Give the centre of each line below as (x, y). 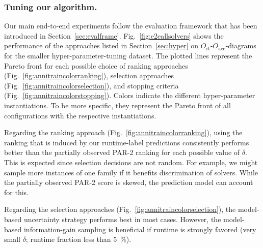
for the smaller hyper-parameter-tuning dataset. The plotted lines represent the (128, 55)
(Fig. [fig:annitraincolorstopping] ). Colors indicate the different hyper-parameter (130, 95)
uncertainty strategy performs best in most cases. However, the (122, 219)
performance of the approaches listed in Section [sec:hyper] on (101, 45)
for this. (16, 192)
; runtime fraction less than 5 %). (78, 239)
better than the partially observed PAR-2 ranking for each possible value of (122, 152)
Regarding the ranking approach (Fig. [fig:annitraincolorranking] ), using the (123, 132)
